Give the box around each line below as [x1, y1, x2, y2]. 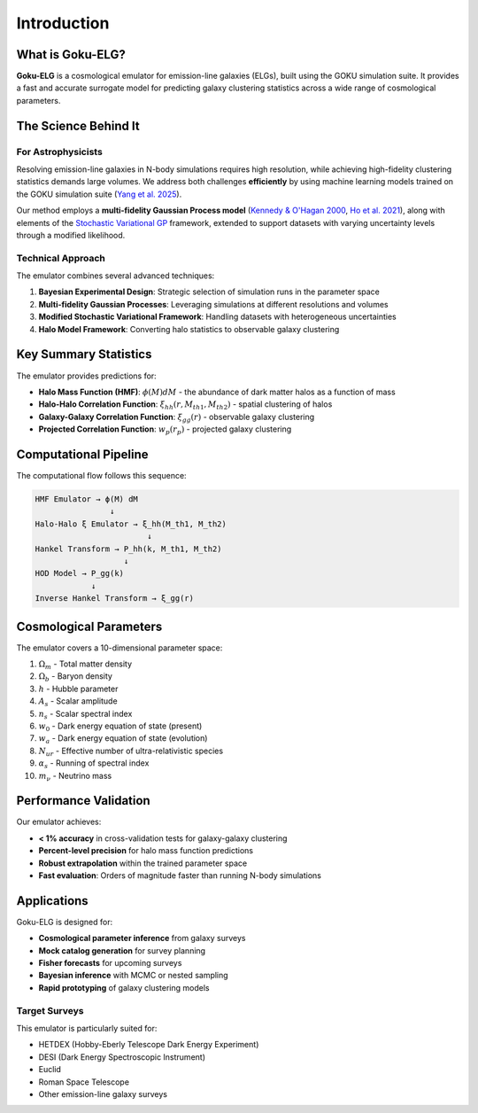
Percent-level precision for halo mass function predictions [38, 845, 254, 856]
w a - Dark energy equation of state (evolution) [38, 733, 208, 746]
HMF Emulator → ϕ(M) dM [35, 494, 139, 504]
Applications [16, 893, 89, 908]
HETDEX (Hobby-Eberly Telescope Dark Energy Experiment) [38, 1039, 259, 1050]
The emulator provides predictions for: [16, 370, 157, 381]
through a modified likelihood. [16, 230, 126, 240]
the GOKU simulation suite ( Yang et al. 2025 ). [16, 189, 182, 199]
